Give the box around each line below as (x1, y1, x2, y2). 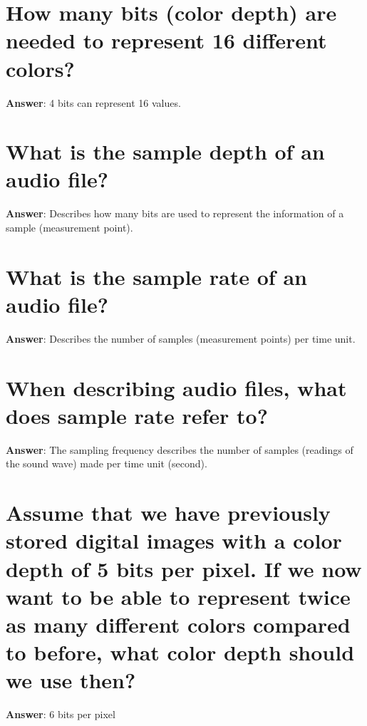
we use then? (6, 665, 136, 695)
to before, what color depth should (6, 638, 355, 667)
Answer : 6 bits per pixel (6, 707, 115, 722)
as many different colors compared (6, 609, 351, 638)
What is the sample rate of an (6, 261, 307, 291)
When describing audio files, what (6, 373, 347, 402)
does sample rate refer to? (6, 400, 268, 430)
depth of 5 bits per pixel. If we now (6, 554, 362, 583)
